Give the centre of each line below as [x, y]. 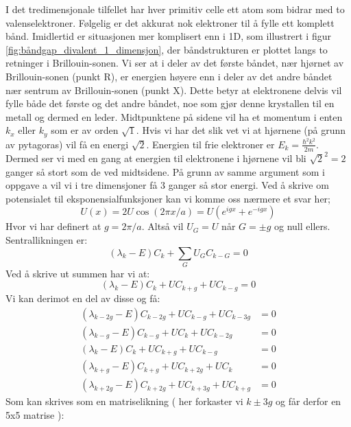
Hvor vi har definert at [53, 226]
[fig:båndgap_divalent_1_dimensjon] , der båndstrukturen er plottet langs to [167, 49]
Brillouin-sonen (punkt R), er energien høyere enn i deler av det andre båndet [169, 76]
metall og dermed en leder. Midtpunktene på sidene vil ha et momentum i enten [174, 116]
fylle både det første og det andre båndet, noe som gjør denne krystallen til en [170, 103]
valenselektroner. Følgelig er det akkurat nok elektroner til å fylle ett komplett [170, 22]
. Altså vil [162, 226]
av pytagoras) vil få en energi [67, 144]
